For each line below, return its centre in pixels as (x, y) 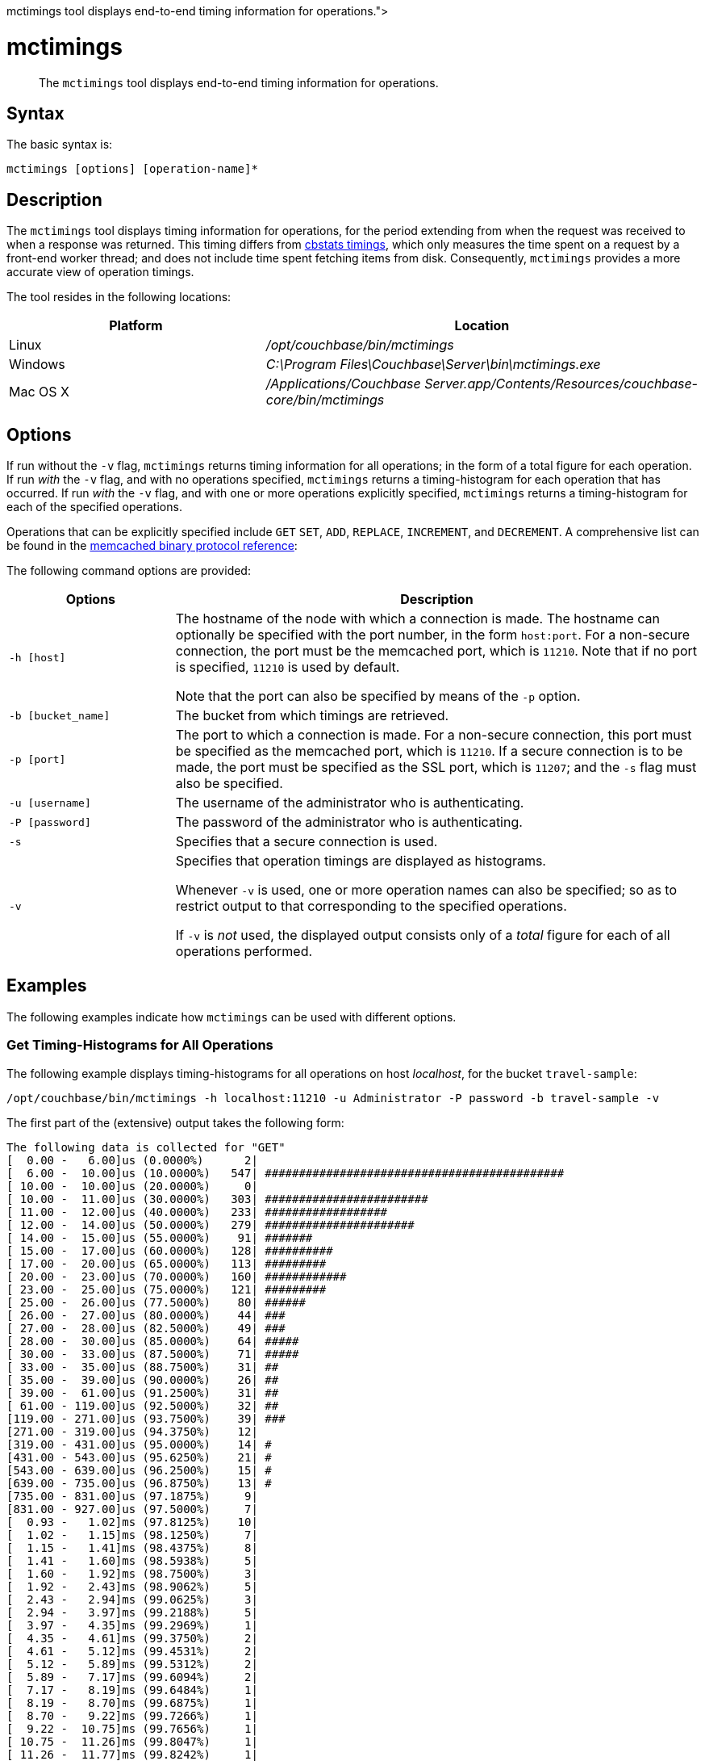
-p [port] (38, 759)
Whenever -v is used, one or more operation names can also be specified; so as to (426, 890)
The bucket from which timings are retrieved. (312, 716)
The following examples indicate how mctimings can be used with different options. (232, 1017)
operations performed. (244, 952)
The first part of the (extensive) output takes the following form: (175, 1122)
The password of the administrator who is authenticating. (349, 822)
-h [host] (38, 657)
